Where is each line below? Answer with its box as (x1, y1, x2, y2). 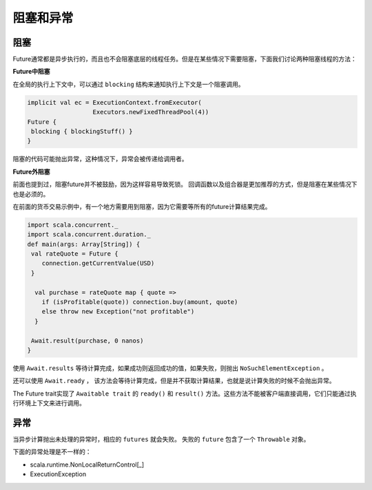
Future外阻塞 (12, 167, 51, 176)
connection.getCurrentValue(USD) (41, 259, 155, 267)
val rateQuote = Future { (31, 250, 118, 258)
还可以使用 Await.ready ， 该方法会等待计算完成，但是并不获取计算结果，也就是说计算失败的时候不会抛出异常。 (12, 376, 335, 385)
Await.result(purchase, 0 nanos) (31, 336, 144, 345)
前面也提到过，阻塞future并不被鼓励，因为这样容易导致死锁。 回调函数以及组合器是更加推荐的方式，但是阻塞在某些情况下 (12, 180, 358, 189)
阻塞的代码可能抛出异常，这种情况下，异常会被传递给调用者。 (12, 155, 188, 163)
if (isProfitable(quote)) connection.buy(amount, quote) (41, 298, 238, 306)
